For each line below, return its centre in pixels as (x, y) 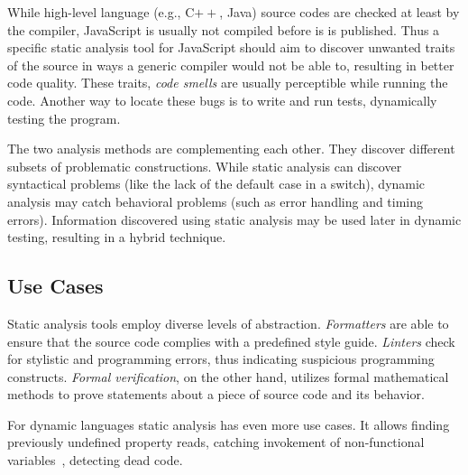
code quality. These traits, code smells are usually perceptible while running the (228, 83)
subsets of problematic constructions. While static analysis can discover (205, 166)
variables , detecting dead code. (95, 460)
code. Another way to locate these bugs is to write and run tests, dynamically (222, 100)
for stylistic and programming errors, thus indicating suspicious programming (221, 359)
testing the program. (64, 118)
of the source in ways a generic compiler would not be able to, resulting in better (231, 65)
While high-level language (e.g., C (101, 12)
